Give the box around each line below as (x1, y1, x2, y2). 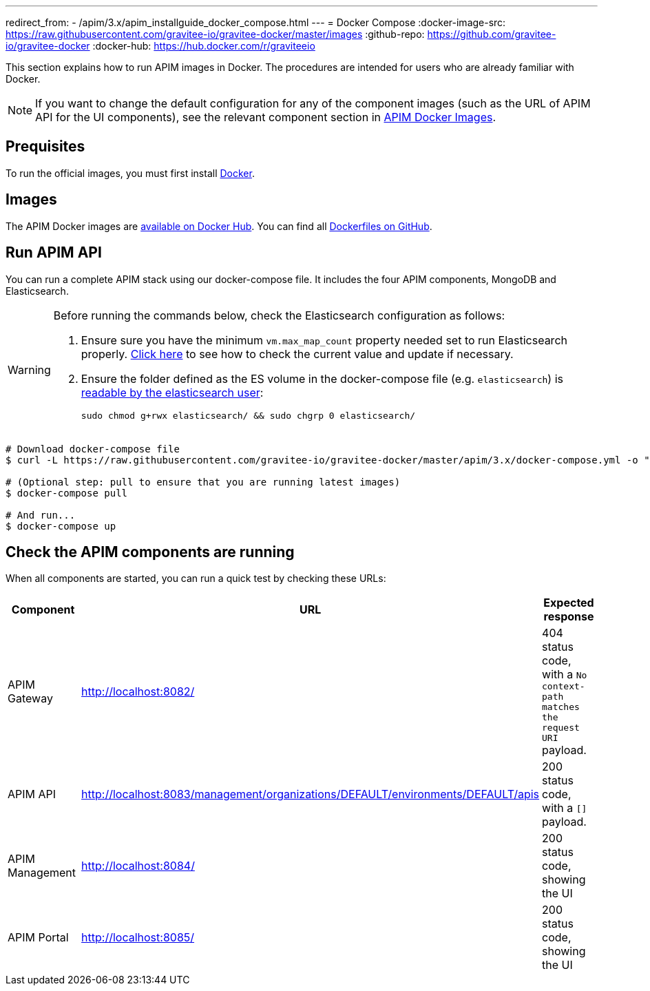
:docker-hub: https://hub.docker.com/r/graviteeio (92, 40, 315, 52)
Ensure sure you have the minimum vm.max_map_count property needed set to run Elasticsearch (81, 333, 567, 347)
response (543, 609, 594, 624)
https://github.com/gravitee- (427, 28, 556, 40)
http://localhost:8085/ (81, 930, 195, 945)
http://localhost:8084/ (81, 859, 195, 873)
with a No (542, 667, 587, 682)
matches (542, 702, 580, 713)
